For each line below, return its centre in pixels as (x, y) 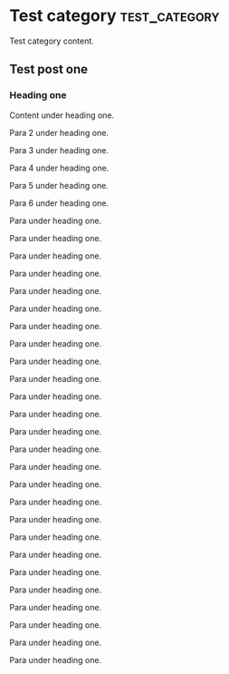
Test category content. (52, 41)
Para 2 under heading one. (59, 132)
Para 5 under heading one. (59, 185)
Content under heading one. (62, 115)
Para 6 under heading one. (59, 203)
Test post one (49, 69)
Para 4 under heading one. (59, 168)
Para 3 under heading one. (59, 150)
